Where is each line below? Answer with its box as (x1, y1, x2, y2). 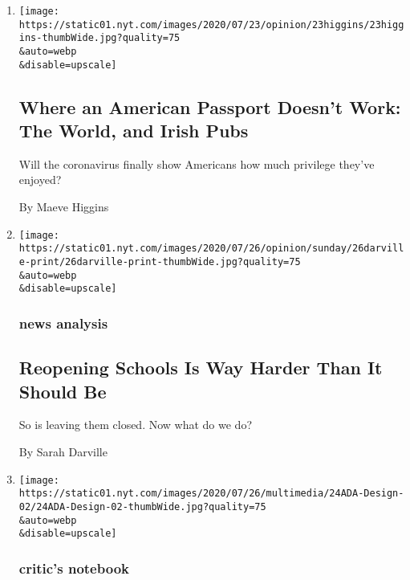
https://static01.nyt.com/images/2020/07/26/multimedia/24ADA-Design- (18, 488, 404, 500)
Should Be (18, 378, 107, 403)
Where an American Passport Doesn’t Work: (18, 94, 401, 119)
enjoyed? (18, 171, 62, 188)
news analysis (18, 312, 108, 333)
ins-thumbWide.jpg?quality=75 (18, 32, 181, 44)
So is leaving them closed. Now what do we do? (18, 416, 253, 433)
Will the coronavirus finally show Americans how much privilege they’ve (18, 155, 375, 172)
